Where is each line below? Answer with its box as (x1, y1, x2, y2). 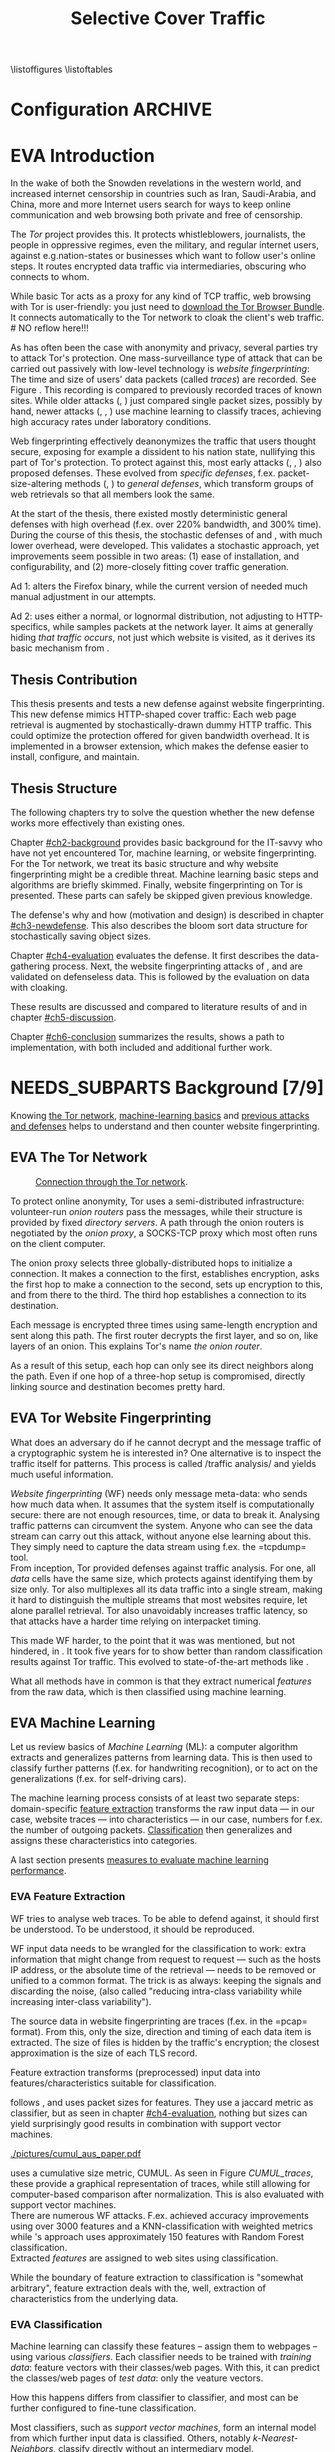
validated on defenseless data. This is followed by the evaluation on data (10, 970, 310, 982)
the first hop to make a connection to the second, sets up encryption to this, (10, 1278, 323, 1290)
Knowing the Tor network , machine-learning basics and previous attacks (10, 1109, 310, 1121)
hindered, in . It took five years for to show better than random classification (10, 1645, 323, 1657)
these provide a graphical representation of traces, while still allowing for (10, 2177, 311, 2189)
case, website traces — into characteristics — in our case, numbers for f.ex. (10, 1813, 323, 1826)
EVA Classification (10, 2317, 103, 2331)
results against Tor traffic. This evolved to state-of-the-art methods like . (10, 1655, 309, 1667)
